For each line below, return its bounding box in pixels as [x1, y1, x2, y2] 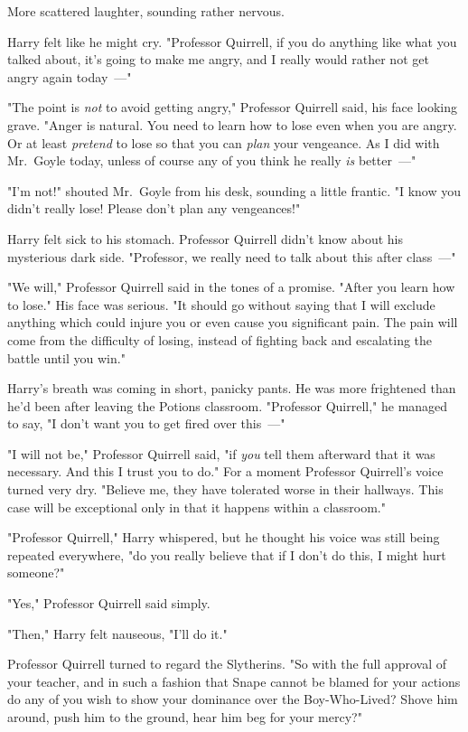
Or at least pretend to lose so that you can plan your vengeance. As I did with [7, 133, 440, 152]
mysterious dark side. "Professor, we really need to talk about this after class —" [7, 247, 456, 266]
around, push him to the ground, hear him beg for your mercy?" [7, 708, 362, 726]
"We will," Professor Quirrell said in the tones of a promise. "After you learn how [7, 277, 455, 296]
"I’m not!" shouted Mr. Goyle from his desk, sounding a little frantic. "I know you [7, 181, 461, 200]
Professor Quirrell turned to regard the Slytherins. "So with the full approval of [7, 654, 446, 673]
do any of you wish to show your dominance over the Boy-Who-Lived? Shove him [7, 690, 458, 709]
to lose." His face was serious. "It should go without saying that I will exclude [7, 295, 435, 314]
